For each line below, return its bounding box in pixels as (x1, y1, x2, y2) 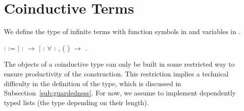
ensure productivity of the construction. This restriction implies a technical (4, 68, 229, 78)
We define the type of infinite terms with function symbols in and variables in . (4, 26, 241, 37)
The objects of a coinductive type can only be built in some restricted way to (4, 59, 235, 69)
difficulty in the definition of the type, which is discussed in (4, 78, 182, 88)
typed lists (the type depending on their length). (4, 97, 149, 107)
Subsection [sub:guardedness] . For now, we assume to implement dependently (4, 88, 236, 98)
